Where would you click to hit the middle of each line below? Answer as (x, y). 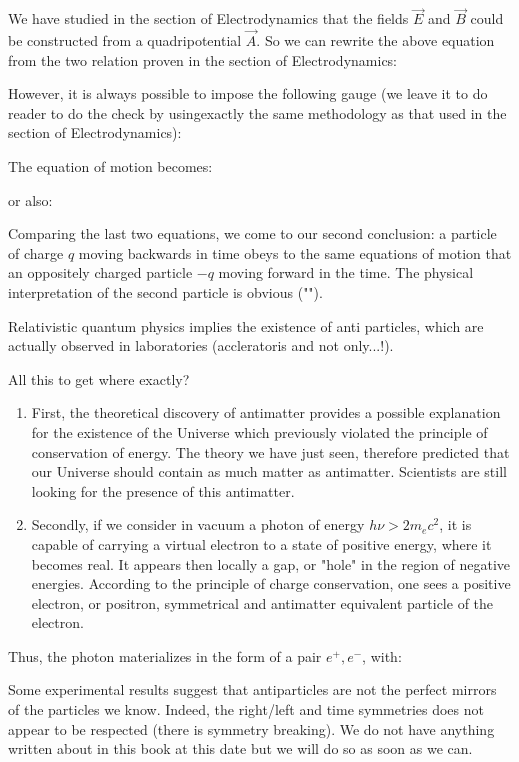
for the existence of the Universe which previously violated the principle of (259, 431)
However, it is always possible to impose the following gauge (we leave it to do (248, 93)
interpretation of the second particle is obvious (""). (165, 291)
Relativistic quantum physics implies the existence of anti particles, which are (246, 325)
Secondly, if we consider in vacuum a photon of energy (198, 524)
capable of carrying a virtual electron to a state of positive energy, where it (261, 543)
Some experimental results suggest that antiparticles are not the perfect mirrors (252, 689)
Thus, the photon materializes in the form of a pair (165, 655)
